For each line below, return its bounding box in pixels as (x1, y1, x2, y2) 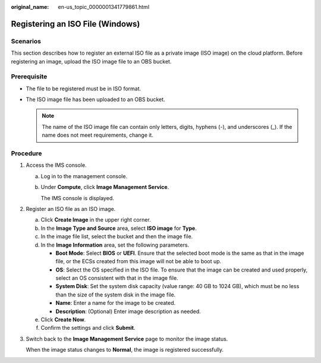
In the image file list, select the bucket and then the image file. (40, 233, 193, 240)
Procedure (11, 149, 42, 157)
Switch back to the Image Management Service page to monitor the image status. (26, 335, 228, 342)
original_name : (11, 4, 49, 10)
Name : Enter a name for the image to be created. (55, 299, 176, 307)
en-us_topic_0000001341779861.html (58, 4, 150, 10)
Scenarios (11, 37, 42, 45)
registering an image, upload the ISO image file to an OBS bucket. (11, 58, 172, 65)
